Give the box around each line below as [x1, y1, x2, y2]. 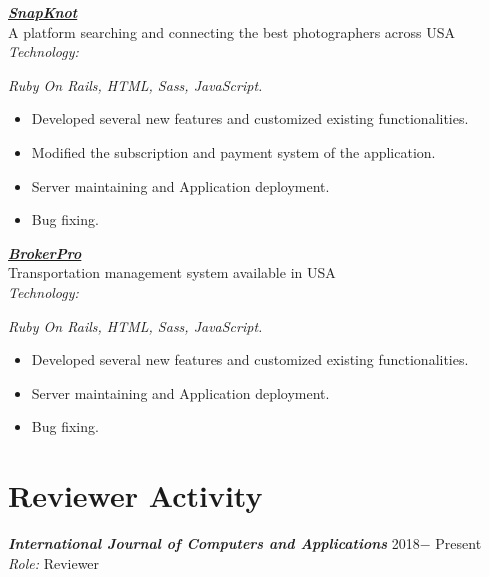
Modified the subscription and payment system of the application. [31, 141, 436, 162]
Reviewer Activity [8, 475, 263, 516]
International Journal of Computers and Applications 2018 [8, 533, 420, 554]
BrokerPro [8, 242, 82, 263]
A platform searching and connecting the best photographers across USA [8, 21, 456, 42]
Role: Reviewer [8, 552, 100, 573]
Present [435, 533, 482, 554]
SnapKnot [8, 2, 78, 22]
